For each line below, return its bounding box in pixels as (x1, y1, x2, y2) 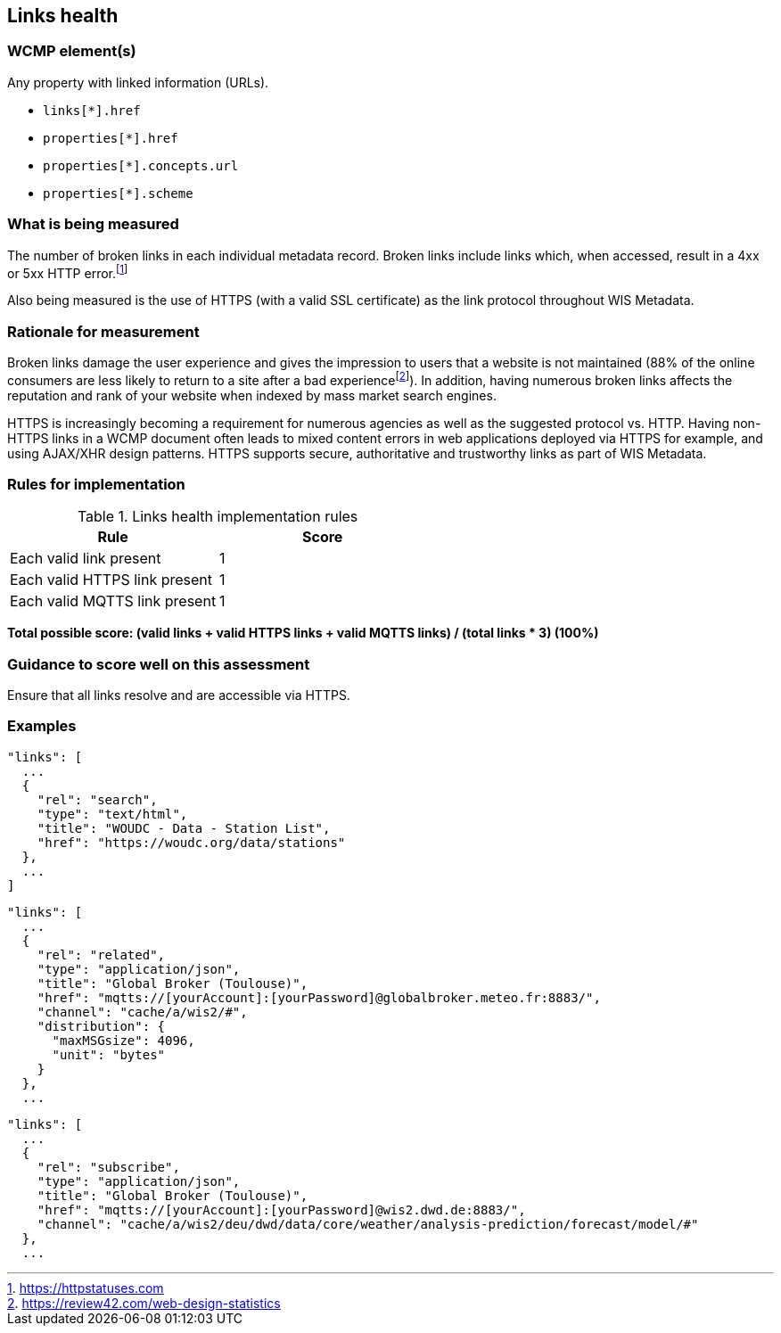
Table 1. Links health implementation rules (77, 507, 358, 526)
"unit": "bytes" (52, 1047, 166, 1062)
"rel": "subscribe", (37, 1159, 180, 1174)
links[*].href (43, 103, 141, 118)
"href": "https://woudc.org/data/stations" (37, 835, 346, 850)
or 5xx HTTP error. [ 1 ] (7, 262, 128, 281)
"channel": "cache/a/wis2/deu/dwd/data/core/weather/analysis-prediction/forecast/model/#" (37, 1216, 699, 1231)
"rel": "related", (37, 947, 166, 962)
